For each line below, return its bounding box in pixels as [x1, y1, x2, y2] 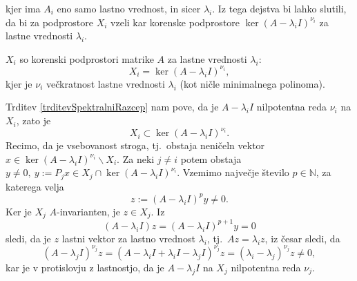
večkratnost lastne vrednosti [46, 76, 165, 90]
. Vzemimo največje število [177, 165, 289, 180]
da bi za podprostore [6, 14, 93, 29]
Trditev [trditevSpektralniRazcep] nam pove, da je [6, 99, 219, 114]
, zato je [16, 113, 51, 128]
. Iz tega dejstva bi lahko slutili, [212, 1, 347, 15]
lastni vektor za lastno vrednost [61, 231, 195, 245]
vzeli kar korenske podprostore [110, 14, 240, 29]
